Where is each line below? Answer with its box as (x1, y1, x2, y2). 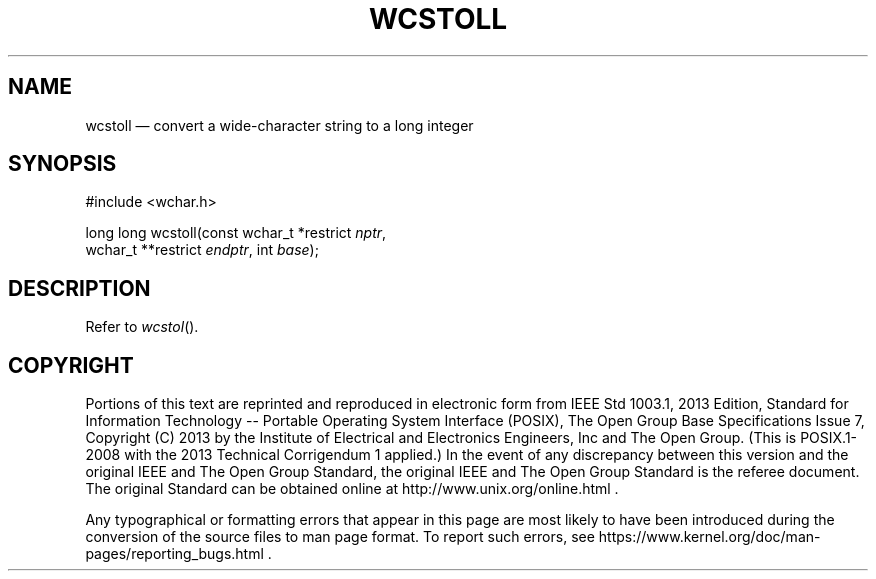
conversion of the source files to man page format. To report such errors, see (85, 528, 595, 546)
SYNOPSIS (8, 151, 117, 177)
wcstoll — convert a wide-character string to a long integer (85, 116, 474, 134)
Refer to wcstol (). (85, 318, 199, 336)
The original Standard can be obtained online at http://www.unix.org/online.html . (85, 480, 619, 498)
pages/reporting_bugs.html (85, 545, 264, 563)
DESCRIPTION (8, 275, 151, 301)
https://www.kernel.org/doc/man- (598, 528, 821, 546)
